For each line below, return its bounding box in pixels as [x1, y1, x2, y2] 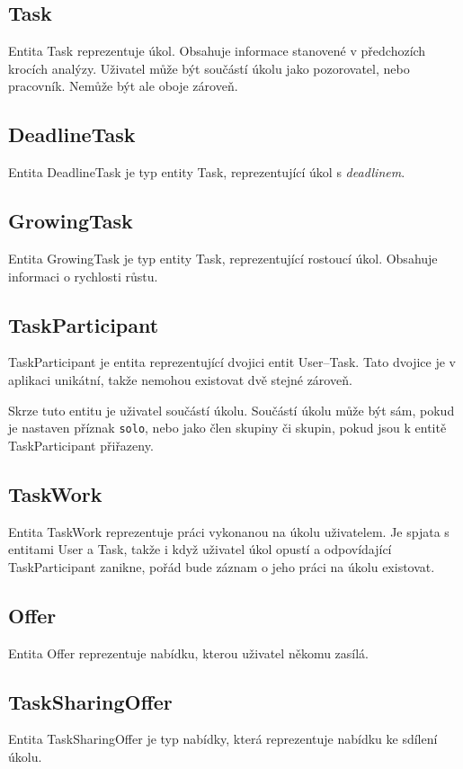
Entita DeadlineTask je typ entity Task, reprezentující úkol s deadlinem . [8, 163, 405, 182]
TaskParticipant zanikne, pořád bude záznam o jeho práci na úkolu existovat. [8, 557, 435, 576]
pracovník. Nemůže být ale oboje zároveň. [8, 76, 238, 95]
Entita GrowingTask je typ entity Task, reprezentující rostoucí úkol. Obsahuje [8, 248, 438, 267]
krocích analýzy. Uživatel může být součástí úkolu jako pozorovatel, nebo [8, 58, 410, 77]
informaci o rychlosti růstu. [8, 266, 158, 285]
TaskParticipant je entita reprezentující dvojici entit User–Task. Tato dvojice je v [8, 353, 456, 371]
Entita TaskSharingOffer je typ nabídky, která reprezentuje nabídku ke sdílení [8, 729, 438, 748]
